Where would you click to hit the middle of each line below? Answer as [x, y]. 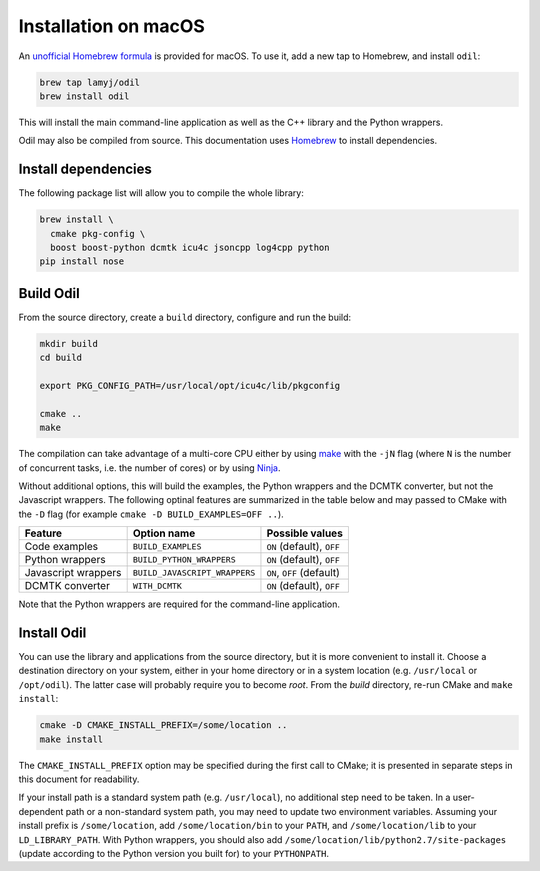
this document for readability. [79, 779]
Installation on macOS [111, 26]
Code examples [61, 547]
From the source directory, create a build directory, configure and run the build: [185, 317]
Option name [164, 533]
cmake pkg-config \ [98, 233]
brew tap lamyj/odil [89, 82]
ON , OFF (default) [303, 573]
